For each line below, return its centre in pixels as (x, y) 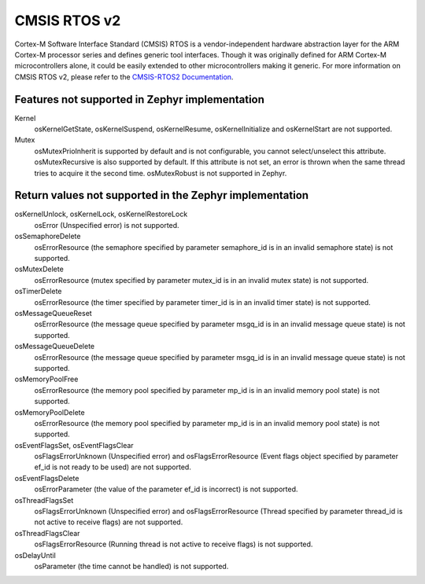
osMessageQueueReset (53, 313)
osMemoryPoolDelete (50, 412)
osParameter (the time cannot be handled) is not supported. (131, 566)
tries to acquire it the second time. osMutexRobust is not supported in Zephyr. (161, 173)
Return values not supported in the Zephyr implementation (162, 195)
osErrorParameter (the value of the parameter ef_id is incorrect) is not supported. (166, 489)
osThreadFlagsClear (47, 533)
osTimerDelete (38, 292)
